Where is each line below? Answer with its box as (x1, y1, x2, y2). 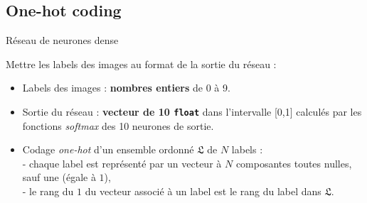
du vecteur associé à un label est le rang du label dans (85, 184, 321, 199)
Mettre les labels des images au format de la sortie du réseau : (6, 56, 277, 71)
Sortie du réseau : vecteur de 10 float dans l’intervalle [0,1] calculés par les (22, 104, 362, 119)
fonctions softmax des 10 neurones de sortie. (22, 118, 214, 133)
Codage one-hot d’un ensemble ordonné (22, 142, 194, 157)
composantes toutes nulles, (235, 155, 352, 170)
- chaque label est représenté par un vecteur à (22, 155, 222, 170)
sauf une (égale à (22, 170, 96, 185)
